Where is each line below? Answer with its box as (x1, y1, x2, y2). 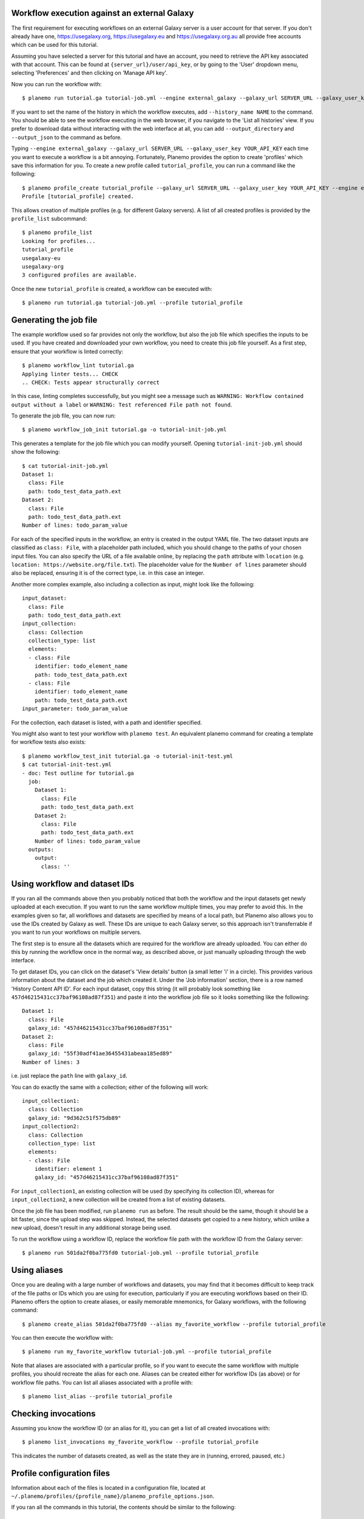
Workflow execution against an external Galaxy (11, 8, 194, 18)
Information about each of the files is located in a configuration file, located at (11, 1484, 206, 1491)
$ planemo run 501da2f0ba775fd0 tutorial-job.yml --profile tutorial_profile (22, 1249, 259, 1257)
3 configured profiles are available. (22, 272, 138, 279)
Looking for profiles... (22, 238, 96, 244)
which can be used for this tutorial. (11, 41, 98, 49)
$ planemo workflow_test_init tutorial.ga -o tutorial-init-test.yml (22, 752, 234, 759)
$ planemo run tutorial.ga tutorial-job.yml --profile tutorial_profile (22, 300, 243, 306)
